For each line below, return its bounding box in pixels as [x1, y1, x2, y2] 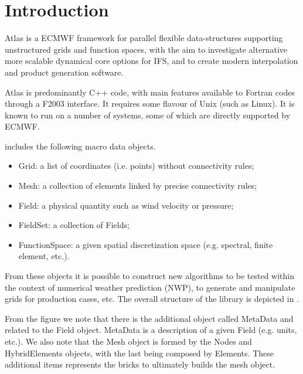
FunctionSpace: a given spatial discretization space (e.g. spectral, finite [18, 238, 273, 250]
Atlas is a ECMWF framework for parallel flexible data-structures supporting [5, 32, 283, 44]
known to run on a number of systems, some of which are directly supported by [5, 108, 291, 121]
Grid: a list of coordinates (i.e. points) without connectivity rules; [18, 159, 254, 172]
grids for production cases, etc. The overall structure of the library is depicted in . [5, 293, 299, 305]
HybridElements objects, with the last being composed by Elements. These [5, 346, 274, 359]
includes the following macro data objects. [5, 140, 156, 152]
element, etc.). [18, 250, 70, 262]
